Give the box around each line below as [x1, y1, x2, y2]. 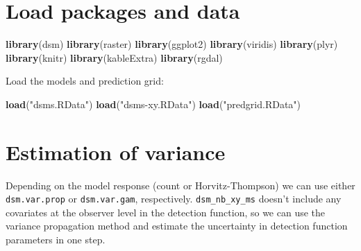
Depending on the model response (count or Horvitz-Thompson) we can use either [6, 178, 355, 192]
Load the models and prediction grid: [6, 73, 164, 88]
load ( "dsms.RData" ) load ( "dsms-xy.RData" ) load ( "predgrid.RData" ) [6, 96, 301, 111]
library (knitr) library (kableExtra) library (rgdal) [6, 50, 223, 64]
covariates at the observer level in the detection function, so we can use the [6, 205, 326, 219]
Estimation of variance [6, 137, 226, 166]
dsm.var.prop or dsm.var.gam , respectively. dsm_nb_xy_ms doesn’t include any [6, 191, 342, 206]
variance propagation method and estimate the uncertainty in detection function [6, 218, 348, 233]
